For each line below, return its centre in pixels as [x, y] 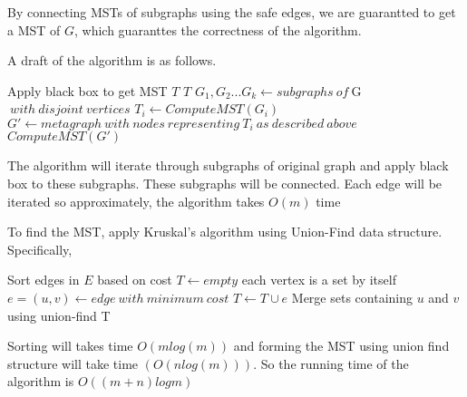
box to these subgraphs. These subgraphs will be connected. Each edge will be [225, 184]
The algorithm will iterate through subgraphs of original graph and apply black [228, 165]
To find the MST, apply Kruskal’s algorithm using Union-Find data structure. [225, 232]
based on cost [135, 280]
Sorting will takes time [70, 346]
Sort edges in [44, 280]
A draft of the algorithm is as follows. [112, 60]
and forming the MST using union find [341, 346]
